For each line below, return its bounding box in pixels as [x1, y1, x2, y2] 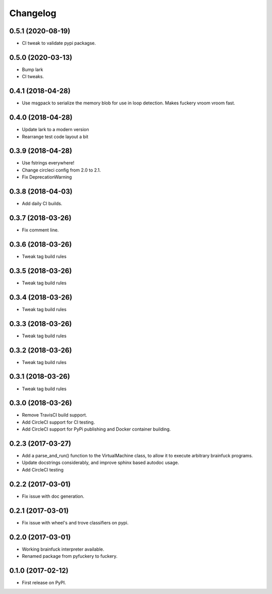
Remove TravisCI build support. [22, 412, 88, 418]
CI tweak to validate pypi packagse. [22, 40, 96, 46]
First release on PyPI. [22, 579, 66, 585]
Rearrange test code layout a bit [22, 134, 89, 140]
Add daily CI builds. [22, 201, 62, 207]
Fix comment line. [22, 227, 59, 233]
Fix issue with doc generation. [22, 493, 85, 499]
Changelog [9, 8, 56, 19]
